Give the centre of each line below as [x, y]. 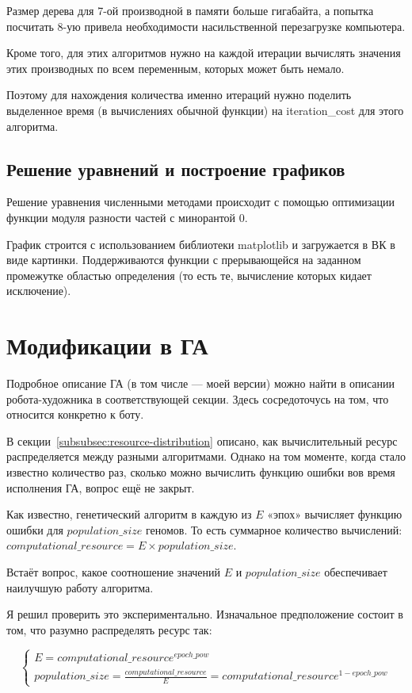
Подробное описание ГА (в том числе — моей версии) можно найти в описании [201, 383]
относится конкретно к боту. [75, 414]
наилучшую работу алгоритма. [80, 587]
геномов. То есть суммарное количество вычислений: [274, 529]
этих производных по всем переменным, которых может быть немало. [175, 68]
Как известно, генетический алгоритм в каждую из [129, 514]
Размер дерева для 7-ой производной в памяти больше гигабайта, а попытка [190, 10]
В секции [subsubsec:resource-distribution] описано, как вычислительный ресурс [202, 440]
